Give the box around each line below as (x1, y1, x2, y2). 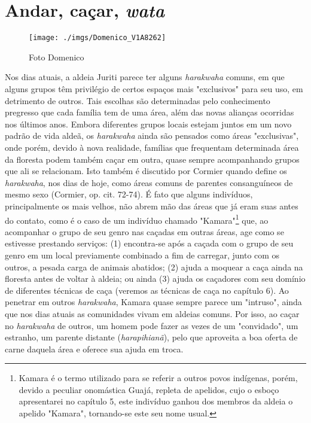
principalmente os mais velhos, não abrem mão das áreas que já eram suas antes (5, 199, 298, 212)
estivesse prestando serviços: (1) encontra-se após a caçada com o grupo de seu (5, 237, 294, 249)
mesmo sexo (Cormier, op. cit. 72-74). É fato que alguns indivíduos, (5, 188, 253, 200)
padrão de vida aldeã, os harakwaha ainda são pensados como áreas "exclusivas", (5, 129, 299, 142)
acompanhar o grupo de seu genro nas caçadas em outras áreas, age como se (5, 225, 284, 238)
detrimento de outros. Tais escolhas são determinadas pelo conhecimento (5, 94, 270, 106)
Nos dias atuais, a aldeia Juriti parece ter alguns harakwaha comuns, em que (5, 71, 285, 83)
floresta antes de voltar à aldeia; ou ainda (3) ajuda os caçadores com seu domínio (5, 272, 306, 285)
